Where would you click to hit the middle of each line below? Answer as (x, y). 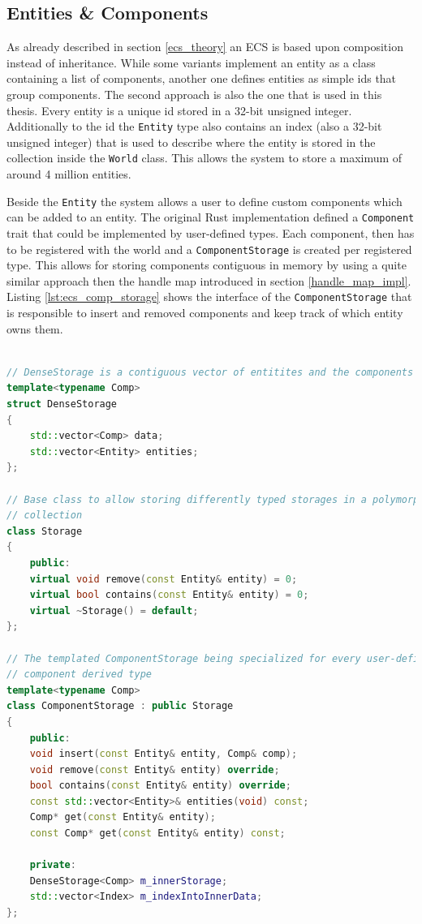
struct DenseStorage (62, 404)
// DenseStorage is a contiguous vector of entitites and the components (210, 372)
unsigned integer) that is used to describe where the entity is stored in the (191, 142)
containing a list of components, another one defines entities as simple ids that (202, 78)
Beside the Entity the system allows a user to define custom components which (205, 201)
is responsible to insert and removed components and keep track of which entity (205, 313)
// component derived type (79, 675)
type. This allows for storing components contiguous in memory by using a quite (207, 265)
